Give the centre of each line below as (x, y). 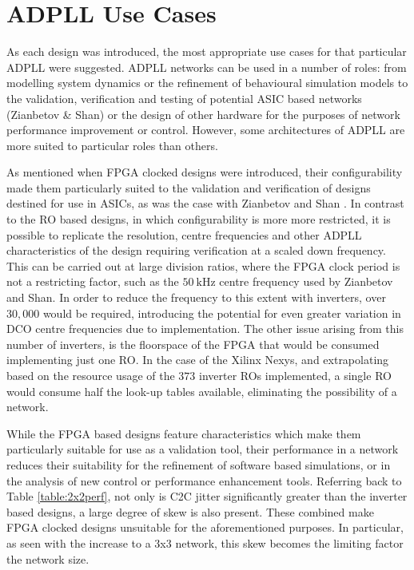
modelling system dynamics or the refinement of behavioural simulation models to (207, 83)
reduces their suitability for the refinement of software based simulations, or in (199, 464)
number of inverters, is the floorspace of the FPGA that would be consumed (193, 344)
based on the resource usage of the (91, 375)
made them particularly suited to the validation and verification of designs (189, 187)
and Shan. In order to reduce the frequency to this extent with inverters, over (196, 297)
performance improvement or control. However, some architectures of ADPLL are (206, 130)
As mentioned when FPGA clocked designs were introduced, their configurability (205, 172)
